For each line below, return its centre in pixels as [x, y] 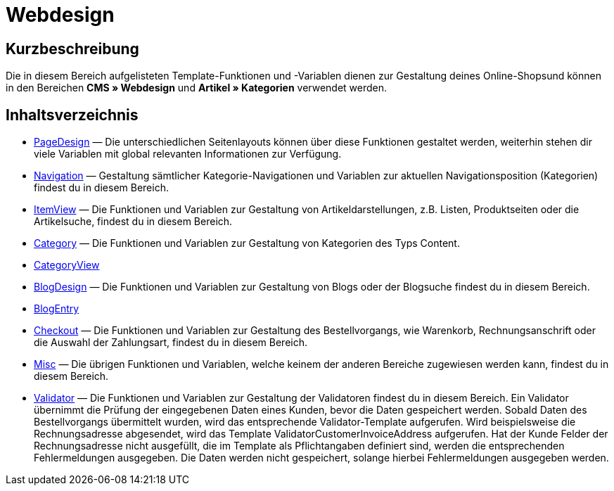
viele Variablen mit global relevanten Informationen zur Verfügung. [188, 154]
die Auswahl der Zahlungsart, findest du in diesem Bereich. [171, 343]
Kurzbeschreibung [72, 49]
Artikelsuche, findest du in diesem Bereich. [133, 222]
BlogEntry [57, 309]
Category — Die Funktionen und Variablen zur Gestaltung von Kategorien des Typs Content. [247, 243]
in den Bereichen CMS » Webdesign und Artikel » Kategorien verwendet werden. [197, 88]
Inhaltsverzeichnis [72, 115]
